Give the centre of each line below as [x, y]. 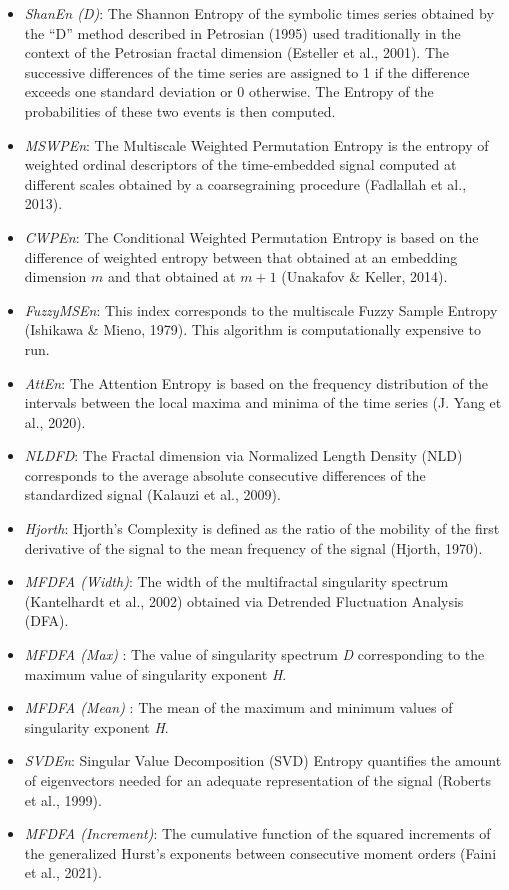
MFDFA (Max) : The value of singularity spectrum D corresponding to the [254, 654]
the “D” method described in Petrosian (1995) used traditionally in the [242, 32]
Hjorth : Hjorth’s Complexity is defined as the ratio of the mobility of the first [262, 528]
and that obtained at [171, 276]
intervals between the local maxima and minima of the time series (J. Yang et [263, 402]
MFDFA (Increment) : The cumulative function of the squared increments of [257, 833]
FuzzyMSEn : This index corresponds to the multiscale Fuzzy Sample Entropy [261, 309]
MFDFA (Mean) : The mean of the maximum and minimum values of [238, 707]
